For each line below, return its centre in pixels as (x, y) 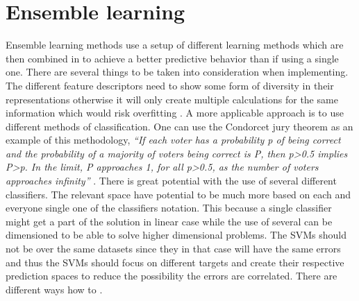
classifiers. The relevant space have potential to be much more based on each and (178, 194)
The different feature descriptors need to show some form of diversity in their (170, 85)
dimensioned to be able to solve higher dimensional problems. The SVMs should (176, 235)
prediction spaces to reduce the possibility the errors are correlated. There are (172, 276)
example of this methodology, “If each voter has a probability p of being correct (173, 140)
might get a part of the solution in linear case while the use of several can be (169, 221)
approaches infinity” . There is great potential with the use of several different (171, 181)
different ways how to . (54, 289)
